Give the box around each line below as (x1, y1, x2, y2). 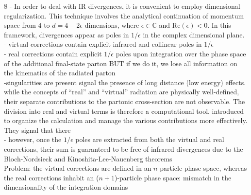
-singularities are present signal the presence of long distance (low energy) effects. (4, 77, 246, 87)
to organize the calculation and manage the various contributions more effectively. (4, 115, 248, 125)
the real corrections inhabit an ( (4, 172, 99, 182)
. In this (207, 20, 231, 30)
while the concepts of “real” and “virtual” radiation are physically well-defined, (4, 87, 239, 97)
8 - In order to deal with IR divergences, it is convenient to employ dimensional (4, 1, 240, 11)
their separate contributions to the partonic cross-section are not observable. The (4, 96, 245, 106)
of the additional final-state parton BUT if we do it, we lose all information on (4, 58, 237, 68)
